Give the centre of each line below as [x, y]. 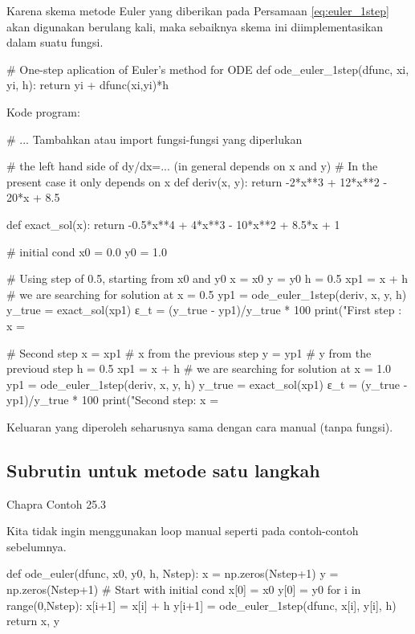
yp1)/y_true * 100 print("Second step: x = [113, 400]
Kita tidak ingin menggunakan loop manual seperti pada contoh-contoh [183, 531]
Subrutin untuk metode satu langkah [163, 470]
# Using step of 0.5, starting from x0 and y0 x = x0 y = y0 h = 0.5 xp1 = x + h [207, 278]
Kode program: [43, 111]
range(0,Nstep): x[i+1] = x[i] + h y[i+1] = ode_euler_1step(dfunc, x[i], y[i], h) [201, 605]
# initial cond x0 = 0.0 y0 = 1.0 [87, 251]
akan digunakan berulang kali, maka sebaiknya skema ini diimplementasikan [195, 26]
